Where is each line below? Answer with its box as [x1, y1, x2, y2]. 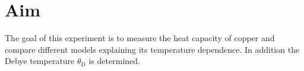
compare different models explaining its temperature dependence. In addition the [5, 43, 300, 55]
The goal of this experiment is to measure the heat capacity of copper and [5, 32, 275, 44]
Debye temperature [5, 55, 75, 67]
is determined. [88, 55, 140, 67]
